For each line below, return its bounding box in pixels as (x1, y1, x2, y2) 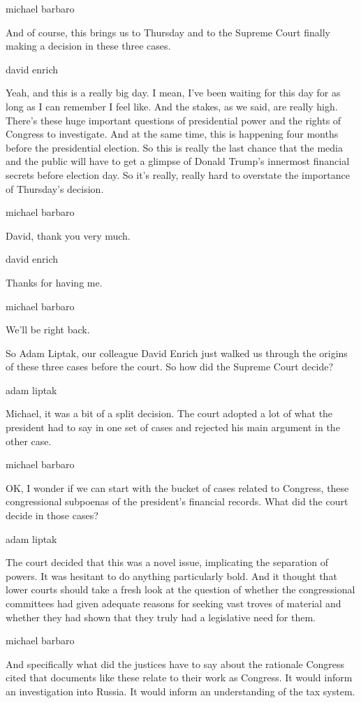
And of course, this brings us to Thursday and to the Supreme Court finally (6, 24, 330, 39)
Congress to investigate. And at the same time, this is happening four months (6, 126, 339, 141)
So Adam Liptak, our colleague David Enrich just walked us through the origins (6, 345, 348, 360)
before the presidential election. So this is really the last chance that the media (6, 140, 344, 154)
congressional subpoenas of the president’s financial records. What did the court (6, 494, 348, 509)
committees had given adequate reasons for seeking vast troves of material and (6, 596, 341, 610)
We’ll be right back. (6, 322, 90, 337)
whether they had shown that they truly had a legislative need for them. (6, 609, 316, 624)
